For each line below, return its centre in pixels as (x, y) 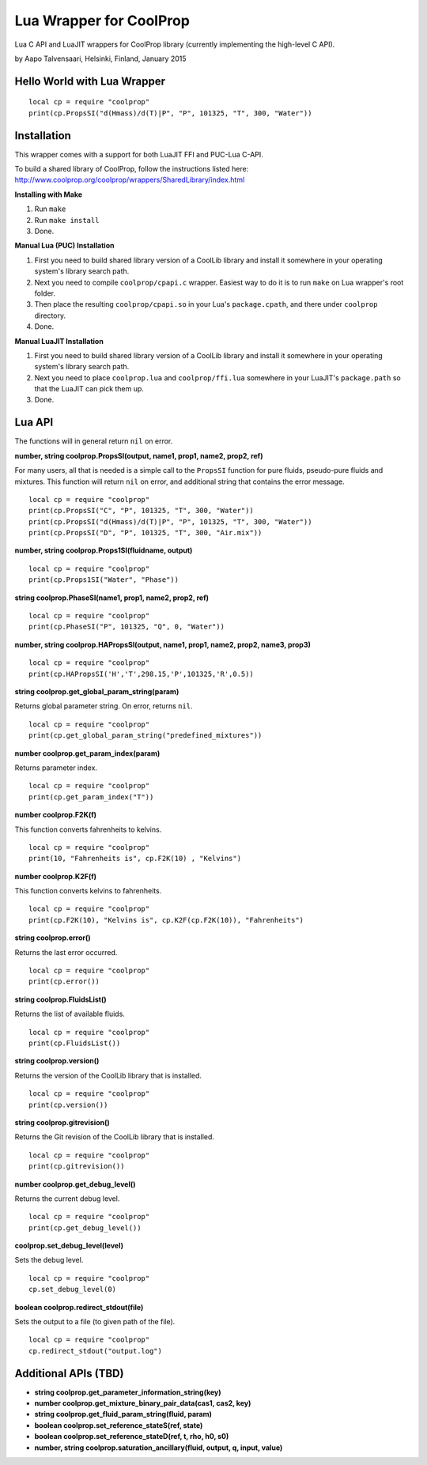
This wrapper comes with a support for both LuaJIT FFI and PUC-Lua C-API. (139, 154)
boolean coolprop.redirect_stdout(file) (79, 1307)
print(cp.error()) (64, 982)
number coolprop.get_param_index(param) (87, 753)
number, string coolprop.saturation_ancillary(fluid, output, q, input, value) (159, 1448)
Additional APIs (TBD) (69, 1373)
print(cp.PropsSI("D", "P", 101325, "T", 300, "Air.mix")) (145, 533)
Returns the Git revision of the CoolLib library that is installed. (115, 1137)
